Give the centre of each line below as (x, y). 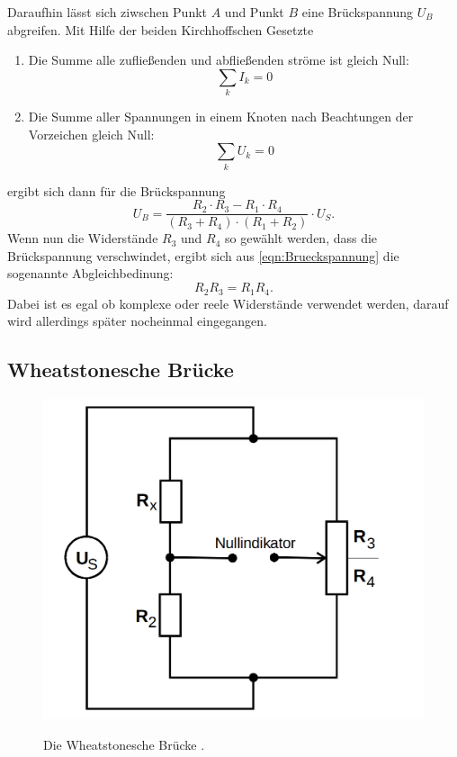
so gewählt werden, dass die (301, 238)
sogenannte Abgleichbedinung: (90, 273)
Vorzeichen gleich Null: (91, 134)
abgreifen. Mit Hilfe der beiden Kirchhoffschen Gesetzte (161, 29)
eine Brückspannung (357, 12)
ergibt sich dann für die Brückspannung (116, 190)
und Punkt (254, 12)
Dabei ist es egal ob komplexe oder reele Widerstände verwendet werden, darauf (228, 303)
